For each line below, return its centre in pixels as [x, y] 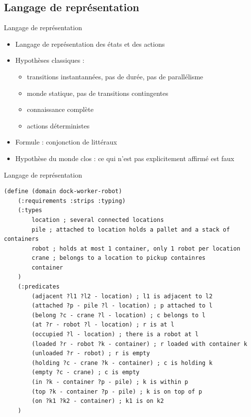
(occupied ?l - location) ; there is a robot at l [115, 335]
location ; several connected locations [98, 220]
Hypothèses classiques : [50, 60]
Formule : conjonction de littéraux [66, 142]
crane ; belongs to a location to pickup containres [119, 258]
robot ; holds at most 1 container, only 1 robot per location [136, 248]
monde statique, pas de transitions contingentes [98, 93]
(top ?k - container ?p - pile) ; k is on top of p [117, 391]
